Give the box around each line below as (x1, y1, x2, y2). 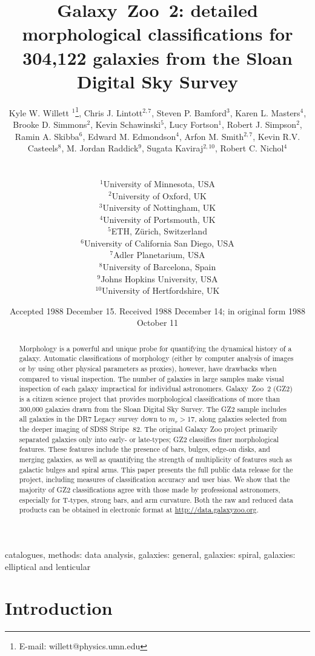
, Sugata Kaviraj (141, 142, 204, 154)
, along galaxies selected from (194, 414, 287, 424)
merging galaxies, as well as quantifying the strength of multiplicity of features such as (19, 454, 292, 465)
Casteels (27, 142, 58, 154)
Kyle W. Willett (8, 106, 69, 119)
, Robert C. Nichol (215, 142, 284, 154)
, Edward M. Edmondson (82, 130, 176, 142)
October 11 (136, 316, 179, 329)
